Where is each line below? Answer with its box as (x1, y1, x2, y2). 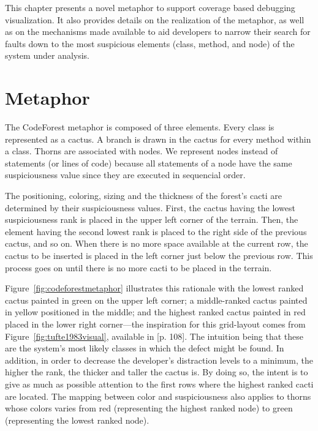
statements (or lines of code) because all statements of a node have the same (5, 156, 292, 169)
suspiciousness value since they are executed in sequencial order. (5, 168, 246, 181)
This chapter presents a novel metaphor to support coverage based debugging (5, 1, 295, 13)
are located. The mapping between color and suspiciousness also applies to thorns (5, 389, 311, 402)
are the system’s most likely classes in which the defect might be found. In (5, 342, 284, 354)
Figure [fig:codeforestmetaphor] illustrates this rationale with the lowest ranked (5, 282, 304, 294)
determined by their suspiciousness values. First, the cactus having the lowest (5, 201, 295, 214)
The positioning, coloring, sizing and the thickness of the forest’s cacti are (5, 189, 282, 202)
